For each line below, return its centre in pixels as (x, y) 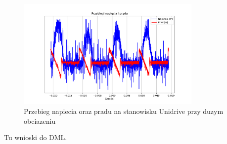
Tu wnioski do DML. (36, 137)
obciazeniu (40, 121)
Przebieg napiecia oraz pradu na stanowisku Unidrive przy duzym (124, 111)
